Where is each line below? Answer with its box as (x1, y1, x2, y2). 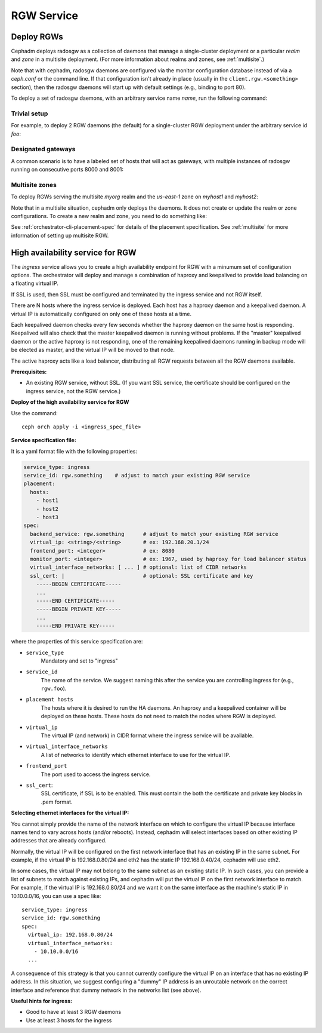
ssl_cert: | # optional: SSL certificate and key (30, 572, 253, 579)
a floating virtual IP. (11, 280, 59, 287)
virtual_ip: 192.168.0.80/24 (27, 931, 113, 938)
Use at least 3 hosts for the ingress (26, 1016, 112, 1024)
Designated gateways (11, 145, 76, 154)
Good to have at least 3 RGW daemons (26, 1009, 122, 1016)
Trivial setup (11, 109, 48, 118)
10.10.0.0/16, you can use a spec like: (11, 892, 101, 899)
